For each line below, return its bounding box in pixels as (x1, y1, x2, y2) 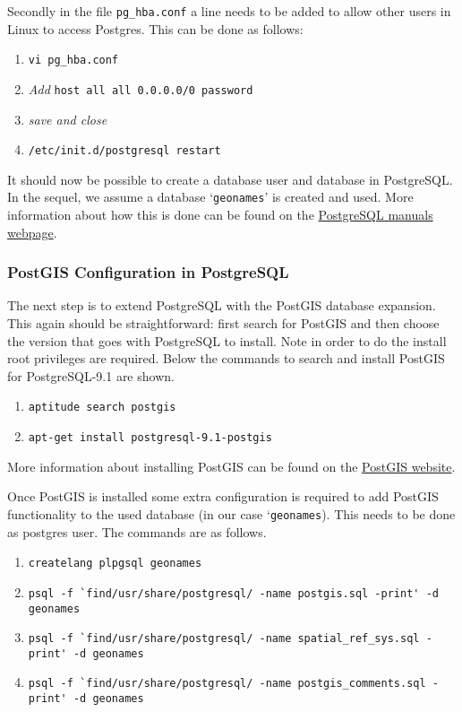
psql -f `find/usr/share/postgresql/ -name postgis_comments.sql (28, 677, 426, 690)
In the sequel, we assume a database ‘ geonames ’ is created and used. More (7, 187, 414, 206)
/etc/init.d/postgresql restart (28, 144, 221, 158)
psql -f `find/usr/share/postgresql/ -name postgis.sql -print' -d (28, 586, 439, 600)
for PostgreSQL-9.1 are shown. (7, 366, 175, 385)
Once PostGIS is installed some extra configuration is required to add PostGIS (7, 487, 439, 506)
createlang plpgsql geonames (28, 557, 202, 570)
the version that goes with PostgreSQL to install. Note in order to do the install (7, 331, 447, 350)
